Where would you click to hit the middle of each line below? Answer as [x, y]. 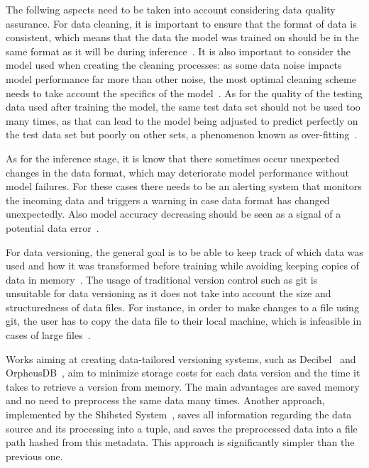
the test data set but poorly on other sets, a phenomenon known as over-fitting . [182, 134]
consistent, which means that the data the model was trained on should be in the [182, 37]
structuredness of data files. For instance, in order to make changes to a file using [182, 307]
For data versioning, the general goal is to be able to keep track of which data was [184, 251]
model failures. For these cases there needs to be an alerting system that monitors [184, 186]
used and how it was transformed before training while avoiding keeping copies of [182, 266]
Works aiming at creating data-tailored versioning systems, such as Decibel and [181, 358]
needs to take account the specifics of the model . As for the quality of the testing [184, 93]
